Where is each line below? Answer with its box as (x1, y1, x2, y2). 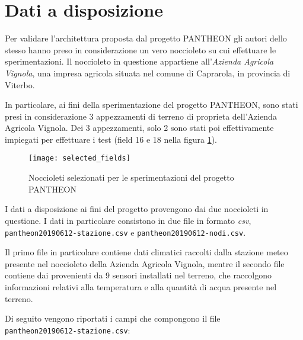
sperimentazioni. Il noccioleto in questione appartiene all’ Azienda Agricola (5, 55, 274, 68)
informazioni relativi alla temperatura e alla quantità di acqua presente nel (5, 280, 277, 293)
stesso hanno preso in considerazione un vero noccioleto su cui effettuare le (5, 43, 276, 56)
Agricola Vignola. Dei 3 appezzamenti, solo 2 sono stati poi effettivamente (5, 121, 274, 134)
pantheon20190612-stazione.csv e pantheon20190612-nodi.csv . (5, 226, 246, 238)
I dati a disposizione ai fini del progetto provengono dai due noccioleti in (5, 203, 269, 215)
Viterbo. (5, 78, 35, 91)
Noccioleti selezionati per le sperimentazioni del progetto (28, 171, 234, 184)
